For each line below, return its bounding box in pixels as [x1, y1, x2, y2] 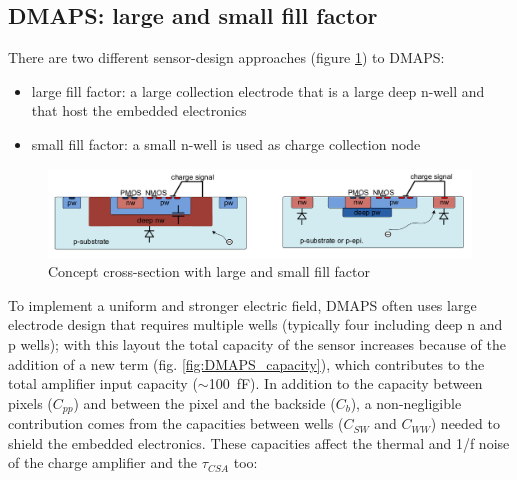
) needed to [430, 413, 500, 434]
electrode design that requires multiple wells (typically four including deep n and [8, 314, 503, 335]
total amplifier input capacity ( [8, 373, 198, 394]
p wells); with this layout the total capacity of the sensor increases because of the [8, 333, 506, 354]
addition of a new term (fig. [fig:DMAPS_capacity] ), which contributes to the [8, 353, 485, 374]
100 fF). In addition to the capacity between [208, 373, 483, 394]
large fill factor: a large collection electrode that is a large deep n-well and [31, 80, 485, 101]
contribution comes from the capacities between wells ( [8, 413, 344, 434]
